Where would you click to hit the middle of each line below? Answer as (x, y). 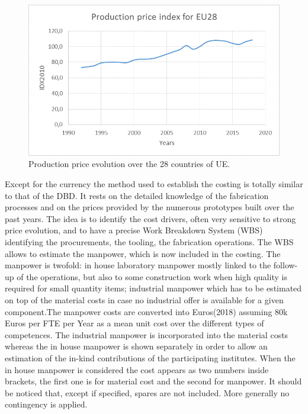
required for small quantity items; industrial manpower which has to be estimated (153, 288)
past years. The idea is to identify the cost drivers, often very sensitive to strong (150, 218)
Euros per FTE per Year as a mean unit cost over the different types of (134, 323)
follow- (285, 265)
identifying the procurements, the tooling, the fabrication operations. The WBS (149, 242)
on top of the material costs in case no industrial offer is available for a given (144, 299)
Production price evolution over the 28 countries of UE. (129, 164)
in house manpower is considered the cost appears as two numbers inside (137, 369)
